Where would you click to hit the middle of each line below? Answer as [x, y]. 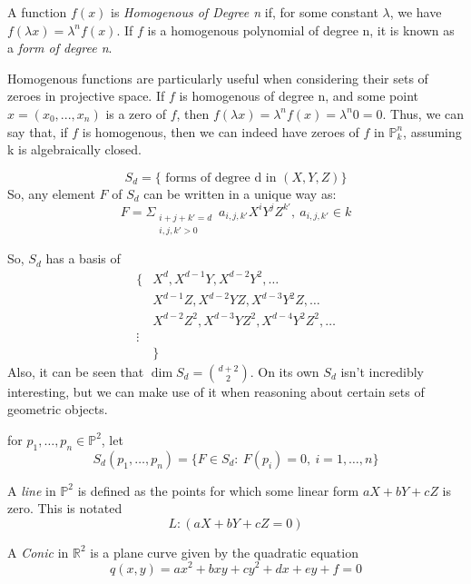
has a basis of [83, 258]
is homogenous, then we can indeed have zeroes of [221, 131]
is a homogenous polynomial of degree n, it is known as [301, 30]
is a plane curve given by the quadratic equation [224, 552]
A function [37, 12]
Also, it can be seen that [76, 371]
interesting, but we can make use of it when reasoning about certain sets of [216, 391]
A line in [32, 490]
